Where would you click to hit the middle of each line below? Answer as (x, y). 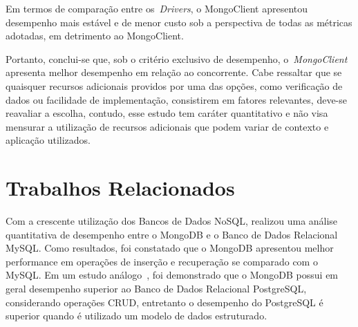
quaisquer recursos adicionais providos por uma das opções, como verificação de (174, 85)
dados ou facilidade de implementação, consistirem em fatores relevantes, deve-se (177, 99)
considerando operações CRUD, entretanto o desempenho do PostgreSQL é (164, 302)
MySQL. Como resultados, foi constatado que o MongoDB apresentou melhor (170, 248)
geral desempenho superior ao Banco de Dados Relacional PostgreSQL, (156, 289)
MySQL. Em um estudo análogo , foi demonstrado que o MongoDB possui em (172, 275)
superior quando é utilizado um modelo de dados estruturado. (136, 316)
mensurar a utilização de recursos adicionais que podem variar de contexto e (167, 126)
